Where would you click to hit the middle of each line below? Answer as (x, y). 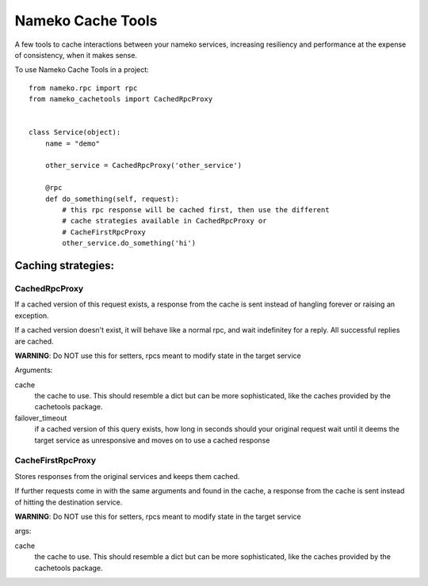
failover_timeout (41, 418)
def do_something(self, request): (112, 199)
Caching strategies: (65, 266)
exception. (32, 315)
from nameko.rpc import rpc (83, 88)
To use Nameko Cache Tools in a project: (82, 70)
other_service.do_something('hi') (129, 243)
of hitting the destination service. (69, 502)
